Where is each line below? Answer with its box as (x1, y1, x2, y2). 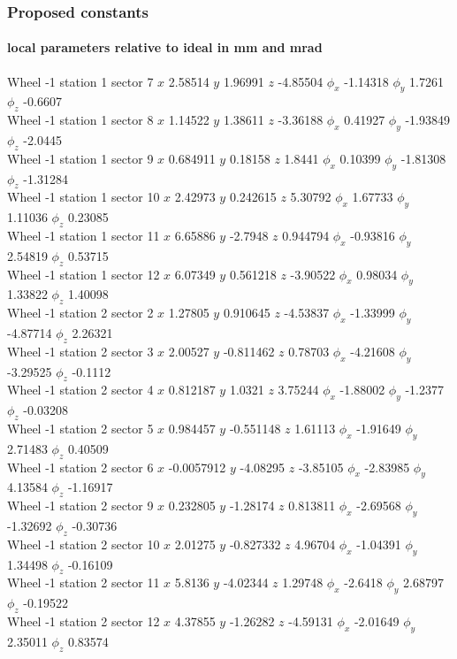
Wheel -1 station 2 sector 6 (7, 457, 154, 476)
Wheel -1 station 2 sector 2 (7, 303, 154, 322)
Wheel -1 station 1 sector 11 (7, 226, 160, 245)
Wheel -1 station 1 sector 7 (7, 72, 154, 90)
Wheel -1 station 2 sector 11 (7, 573, 160, 592)
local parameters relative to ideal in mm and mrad (7, 38, 323, 57)
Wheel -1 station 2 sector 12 (7, 611, 160, 630)
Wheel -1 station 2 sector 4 (7, 380, 154, 399)
